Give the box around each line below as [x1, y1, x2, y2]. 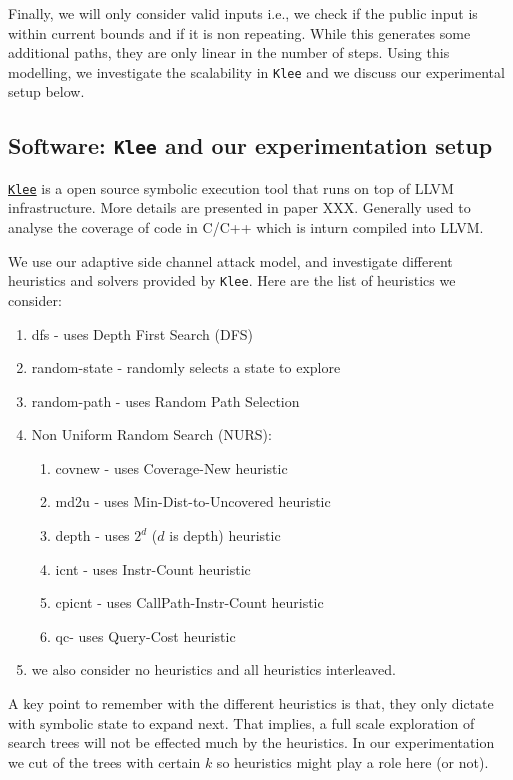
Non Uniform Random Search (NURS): [31, 424, 272, 445]
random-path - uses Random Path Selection [31, 390, 300, 411]
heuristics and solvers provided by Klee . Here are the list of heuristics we [8, 270, 456, 291]
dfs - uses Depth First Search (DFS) [31, 323, 254, 344]
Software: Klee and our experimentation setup [8, 130, 493, 161]
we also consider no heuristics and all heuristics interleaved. [31, 659, 397, 680]
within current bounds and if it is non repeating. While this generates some [8, 22, 471, 43]
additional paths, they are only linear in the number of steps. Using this [8, 42, 450, 63]
